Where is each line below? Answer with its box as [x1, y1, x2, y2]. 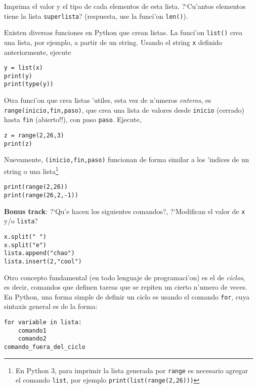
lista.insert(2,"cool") [4, 258, 82, 265]
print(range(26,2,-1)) [4, 191, 79, 199]
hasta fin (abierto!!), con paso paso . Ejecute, [4, 114, 142, 125]
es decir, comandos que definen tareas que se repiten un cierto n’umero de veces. [4, 282, 248, 292]
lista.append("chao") [4, 250, 75, 257]
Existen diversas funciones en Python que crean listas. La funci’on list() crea [4, 27, 243, 38]
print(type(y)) [4, 81, 54, 88]
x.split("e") [4, 241, 46, 249]
